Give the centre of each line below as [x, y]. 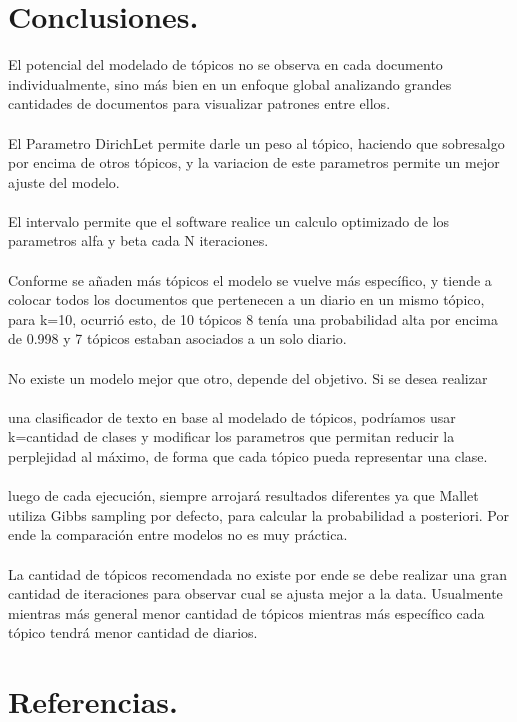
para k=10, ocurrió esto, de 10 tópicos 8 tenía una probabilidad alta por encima [253, 318]
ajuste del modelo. [64, 181]
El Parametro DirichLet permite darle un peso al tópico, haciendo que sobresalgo [256, 142]
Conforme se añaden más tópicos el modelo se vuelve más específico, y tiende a [250, 279]
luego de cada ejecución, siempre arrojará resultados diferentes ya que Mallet [243, 495]
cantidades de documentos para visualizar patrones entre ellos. [199, 103]
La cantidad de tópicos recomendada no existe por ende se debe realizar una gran [258, 573]
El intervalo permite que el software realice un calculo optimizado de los [229, 220]
